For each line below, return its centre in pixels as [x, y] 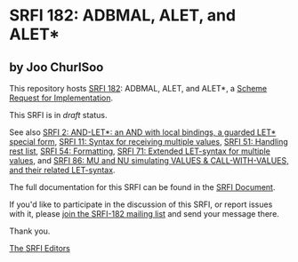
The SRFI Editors [40, 248]
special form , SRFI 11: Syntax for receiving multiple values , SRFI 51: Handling [149, 142]
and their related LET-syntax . [62, 170]
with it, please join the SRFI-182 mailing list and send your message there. [145, 214]
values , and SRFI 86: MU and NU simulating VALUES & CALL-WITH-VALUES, [149, 160]
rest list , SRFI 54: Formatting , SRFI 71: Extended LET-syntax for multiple [140, 151]
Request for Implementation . [61, 98]
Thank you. [30, 231]
